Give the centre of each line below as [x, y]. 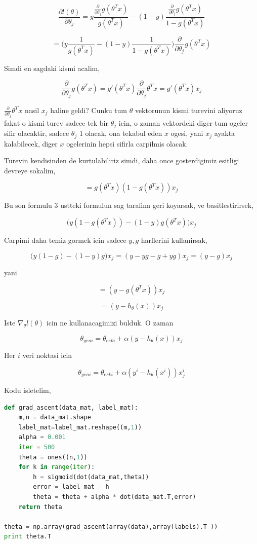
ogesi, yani [187, 133]
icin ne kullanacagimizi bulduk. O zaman [110, 323]
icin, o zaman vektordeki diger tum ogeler [183, 122]
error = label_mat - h [71, 487]
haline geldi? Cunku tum [89, 110]
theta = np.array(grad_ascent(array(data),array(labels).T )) [111, 527]
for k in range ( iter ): [57, 467]
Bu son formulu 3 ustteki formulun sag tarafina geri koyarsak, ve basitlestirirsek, [129, 205]
